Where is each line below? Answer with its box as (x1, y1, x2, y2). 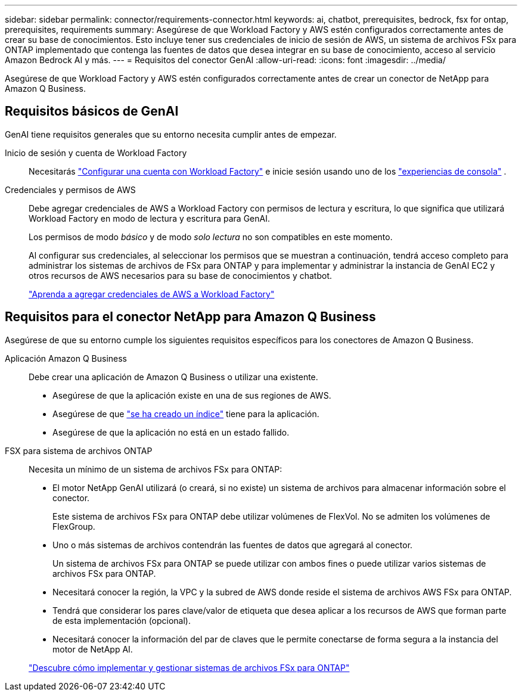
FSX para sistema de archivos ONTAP (5, 445, 153, 456)
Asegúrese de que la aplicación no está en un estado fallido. (52, 427, 290, 437)
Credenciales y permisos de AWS (5, 184, 136, 195)
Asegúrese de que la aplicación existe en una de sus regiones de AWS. (52, 390, 331, 400)
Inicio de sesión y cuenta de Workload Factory (5, 147, 187, 158)
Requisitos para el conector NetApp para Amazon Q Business (5, 309, 376, 325)
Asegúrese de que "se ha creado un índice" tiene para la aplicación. (52, 408, 319, 419)
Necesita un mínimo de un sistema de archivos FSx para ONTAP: (29, 464, 282, 474)
